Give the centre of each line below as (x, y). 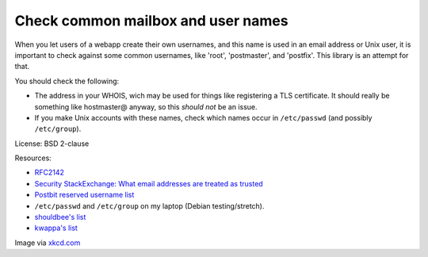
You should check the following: (67, 81)
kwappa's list (56, 228)
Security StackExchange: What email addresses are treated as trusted (149, 183)
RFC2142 (50, 173)
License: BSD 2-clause (52, 144)
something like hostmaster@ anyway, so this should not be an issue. (146, 106)
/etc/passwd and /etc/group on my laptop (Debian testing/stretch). (149, 205)
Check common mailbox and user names (151, 21)
